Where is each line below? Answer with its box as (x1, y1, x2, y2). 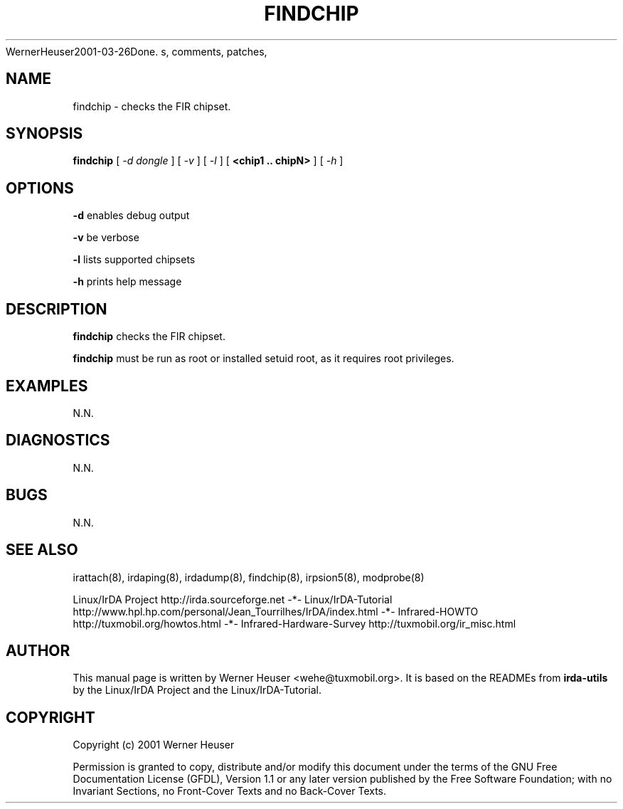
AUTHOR (6, 641, 70, 660)
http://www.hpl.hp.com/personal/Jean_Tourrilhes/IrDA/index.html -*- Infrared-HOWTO (73, 605, 479, 618)
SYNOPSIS (6, 125, 83, 143)
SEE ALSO (6, 541, 78, 559)
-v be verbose (73, 231, 139, 244)
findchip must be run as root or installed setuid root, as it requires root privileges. (73, 352, 454, 365)
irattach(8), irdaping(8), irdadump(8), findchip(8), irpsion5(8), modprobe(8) (73, 571, 425, 583)
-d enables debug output (73, 209, 190, 222)
